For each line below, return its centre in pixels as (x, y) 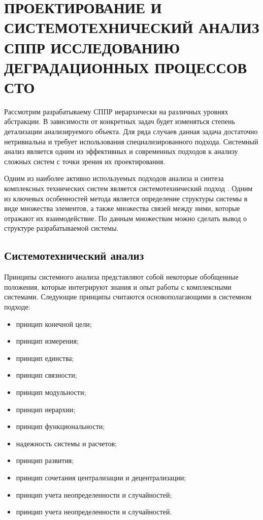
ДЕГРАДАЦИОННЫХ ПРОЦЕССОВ (126, 67)
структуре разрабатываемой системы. (61, 228)
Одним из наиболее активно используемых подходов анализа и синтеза (114, 178)
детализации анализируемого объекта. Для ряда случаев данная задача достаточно (131, 131)
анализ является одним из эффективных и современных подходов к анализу (121, 151)
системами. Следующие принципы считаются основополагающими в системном (128, 297)
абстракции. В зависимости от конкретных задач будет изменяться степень (120, 121)
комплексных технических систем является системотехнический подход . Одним (128, 188)
